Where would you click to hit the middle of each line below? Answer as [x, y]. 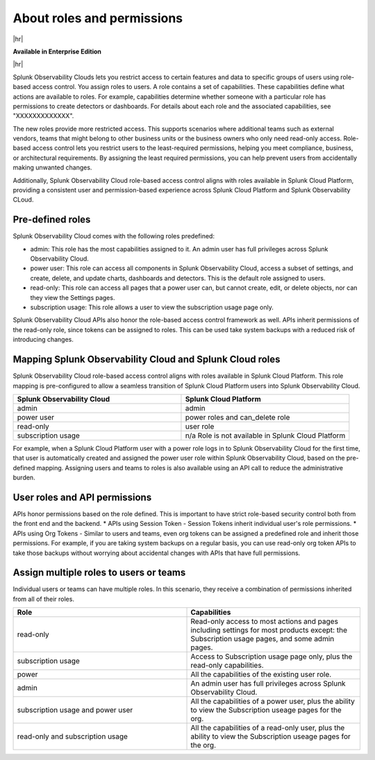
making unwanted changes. [52, 167]
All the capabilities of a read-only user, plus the [268, 728]
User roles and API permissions [82, 497]
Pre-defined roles [52, 220]
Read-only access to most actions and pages [264, 622]
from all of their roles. [43, 599]
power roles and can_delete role [237, 417]
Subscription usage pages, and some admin [262, 639]
